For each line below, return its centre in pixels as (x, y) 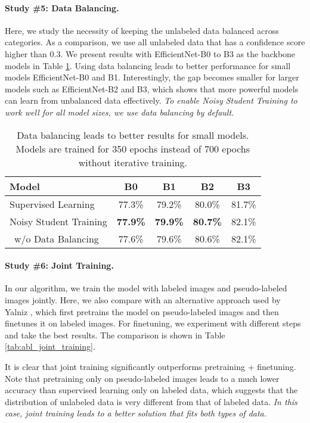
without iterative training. (133, 162)
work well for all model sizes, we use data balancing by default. (120, 112)
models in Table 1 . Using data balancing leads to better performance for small (148, 65)
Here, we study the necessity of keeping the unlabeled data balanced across (142, 30)
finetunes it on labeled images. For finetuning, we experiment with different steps (153, 323)
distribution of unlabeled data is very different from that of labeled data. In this (151, 401)
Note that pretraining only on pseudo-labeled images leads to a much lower (142, 378)
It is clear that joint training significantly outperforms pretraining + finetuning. (151, 366)
